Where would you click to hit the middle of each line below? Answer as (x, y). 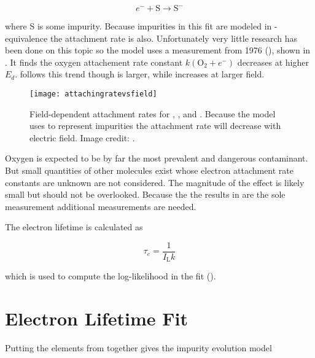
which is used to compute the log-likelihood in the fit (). (111, 276)
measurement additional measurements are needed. (101, 206)
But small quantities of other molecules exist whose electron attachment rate (150, 170)
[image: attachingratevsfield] (93, 94)
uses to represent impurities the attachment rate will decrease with (155, 126)
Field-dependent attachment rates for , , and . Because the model (153, 113)
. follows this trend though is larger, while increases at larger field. (140, 74)
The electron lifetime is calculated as (74, 227)
